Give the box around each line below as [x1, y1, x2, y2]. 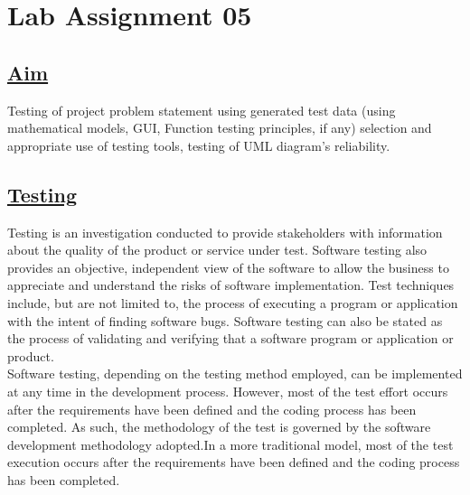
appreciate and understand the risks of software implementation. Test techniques [7, 276, 455, 294]
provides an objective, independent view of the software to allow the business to [7, 257, 449, 276]
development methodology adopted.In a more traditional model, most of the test [7, 434, 454, 453]
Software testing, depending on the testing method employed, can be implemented [7, 364, 463, 383]
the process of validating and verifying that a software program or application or [7, 329, 454, 348]
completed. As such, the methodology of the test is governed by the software [7, 417, 431, 436]
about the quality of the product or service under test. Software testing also [7, 240, 428, 259]
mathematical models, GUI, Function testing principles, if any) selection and [7, 118, 432, 137]
